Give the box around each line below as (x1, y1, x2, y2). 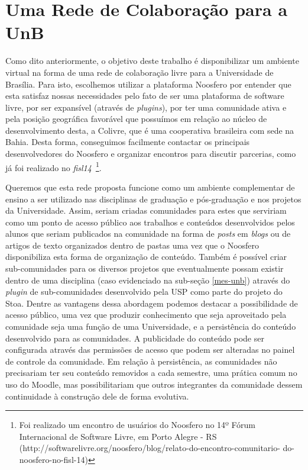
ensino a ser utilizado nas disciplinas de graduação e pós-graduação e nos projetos (5, 192, 301, 205)
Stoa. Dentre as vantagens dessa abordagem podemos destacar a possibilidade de (5, 297, 298, 309)
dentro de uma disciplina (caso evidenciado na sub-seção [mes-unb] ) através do (5, 273, 290, 286)
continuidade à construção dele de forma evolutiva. (5, 389, 189, 402)
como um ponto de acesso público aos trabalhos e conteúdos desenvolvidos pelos (5, 215, 295, 228)
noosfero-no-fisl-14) (19, 453, 88, 465)
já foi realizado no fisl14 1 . (5, 159, 102, 173)
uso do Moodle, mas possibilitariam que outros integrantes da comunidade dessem (5, 378, 303, 390)
